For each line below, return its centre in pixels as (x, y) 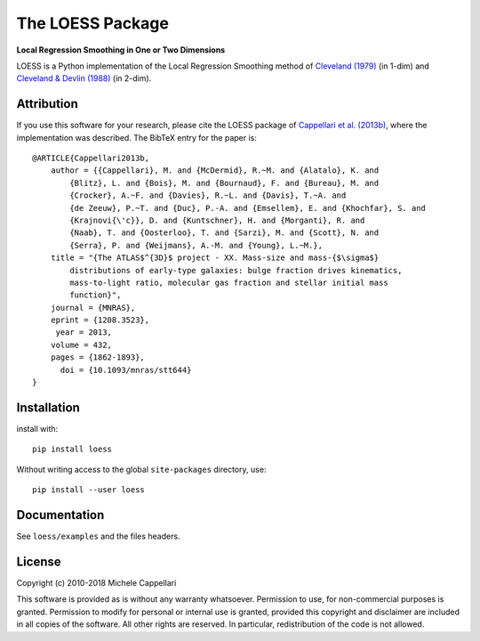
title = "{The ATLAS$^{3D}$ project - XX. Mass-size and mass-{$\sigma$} (215, 258)
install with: (37, 428)
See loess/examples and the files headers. (99, 536)
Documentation (60, 515)
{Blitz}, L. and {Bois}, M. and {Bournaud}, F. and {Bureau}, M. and (224, 183)
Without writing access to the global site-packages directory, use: (141, 469)
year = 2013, (84, 333)
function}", (96, 295)
